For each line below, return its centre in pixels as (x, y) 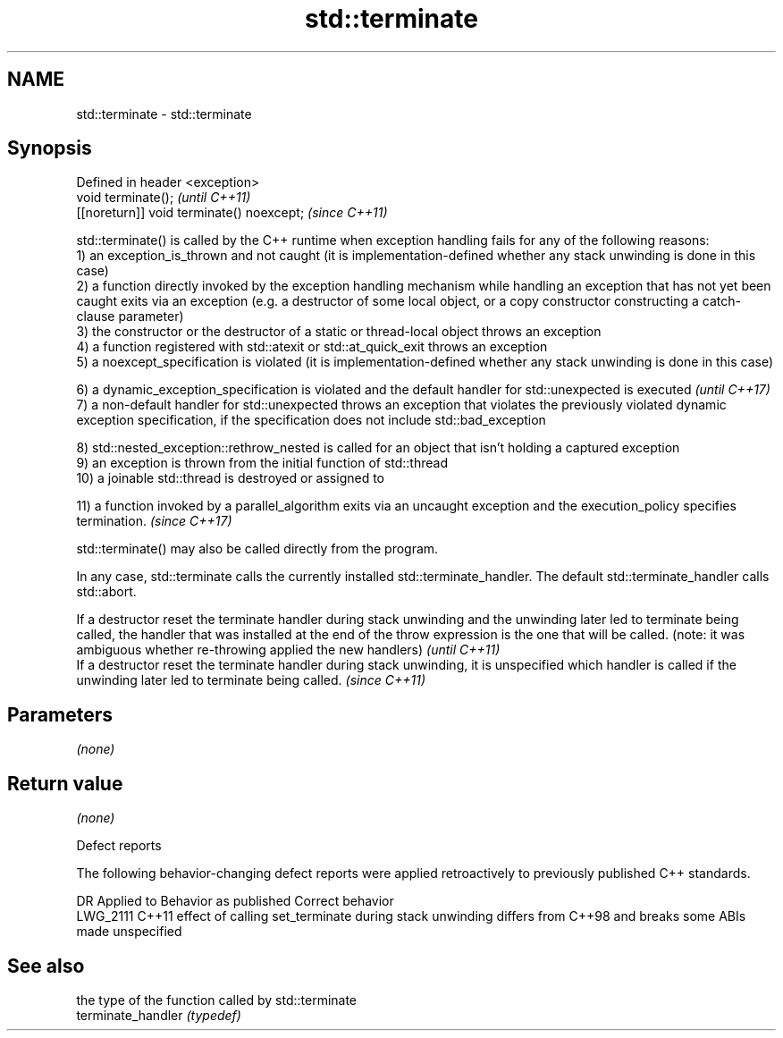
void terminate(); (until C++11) (164, 198)
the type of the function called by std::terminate (217, 1000)
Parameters (60, 714)
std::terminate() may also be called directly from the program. (257, 549)
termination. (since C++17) (154, 521)
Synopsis (50, 148)
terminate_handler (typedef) (159, 1015)
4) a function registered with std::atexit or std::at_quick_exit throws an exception (312, 347)
